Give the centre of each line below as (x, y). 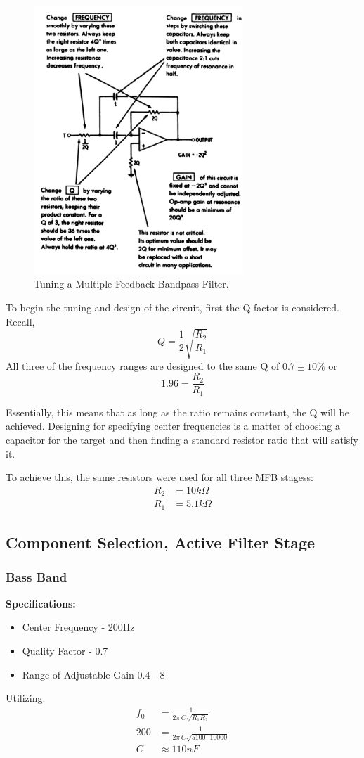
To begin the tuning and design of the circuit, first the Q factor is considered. (173, 307)
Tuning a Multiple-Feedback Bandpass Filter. (131, 284)
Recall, (20, 321)
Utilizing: (26, 698)
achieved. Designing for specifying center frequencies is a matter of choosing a (173, 426)
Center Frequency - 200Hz (78, 627)
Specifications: (41, 603)
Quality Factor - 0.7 (65, 650)
